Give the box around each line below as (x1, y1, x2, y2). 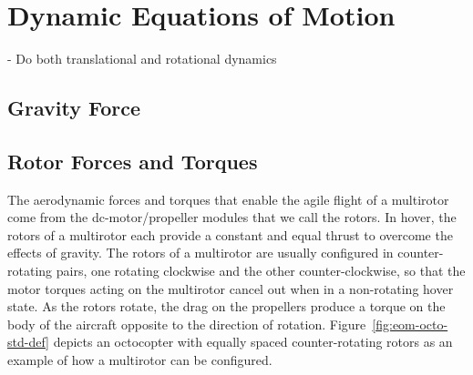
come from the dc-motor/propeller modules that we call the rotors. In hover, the (7, 208, 457, 227)
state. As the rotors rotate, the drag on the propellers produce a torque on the (7, 297, 446, 316)
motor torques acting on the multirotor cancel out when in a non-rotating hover (7, 279, 454, 298)
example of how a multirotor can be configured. (7, 350, 272, 370)
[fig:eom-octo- (372, 314, 448, 333)
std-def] (7, 332, 49, 351)
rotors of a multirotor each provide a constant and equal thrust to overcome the (7, 225, 453, 244)
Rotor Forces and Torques (7, 147, 258, 175)
